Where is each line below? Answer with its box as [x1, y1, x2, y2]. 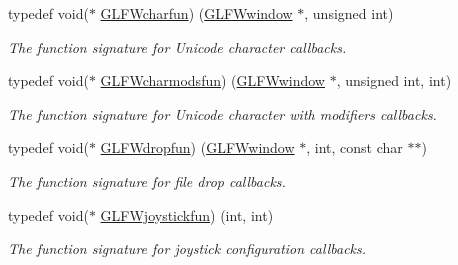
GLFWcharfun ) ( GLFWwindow [100, 3, 293, 23]
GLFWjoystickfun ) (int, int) [100, 204, 274, 225]
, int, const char [306, 137, 403, 158]
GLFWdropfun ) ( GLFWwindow [100, 137, 295, 158]
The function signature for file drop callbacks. [8, 170, 286, 191]
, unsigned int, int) [336, 70, 452, 91]
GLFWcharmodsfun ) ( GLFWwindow [100, 70, 325, 91]
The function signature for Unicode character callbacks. [8, 36, 347, 57]
